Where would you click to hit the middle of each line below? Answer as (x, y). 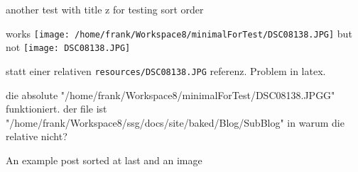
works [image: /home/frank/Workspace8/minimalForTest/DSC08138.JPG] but (179, 33)
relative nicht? (37, 136)
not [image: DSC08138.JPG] (68, 47)
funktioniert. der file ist (56, 109)
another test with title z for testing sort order (105, 9)
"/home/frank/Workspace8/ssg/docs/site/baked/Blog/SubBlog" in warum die (175, 122)
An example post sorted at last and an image (104, 160)
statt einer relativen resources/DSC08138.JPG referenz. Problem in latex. (166, 70)
